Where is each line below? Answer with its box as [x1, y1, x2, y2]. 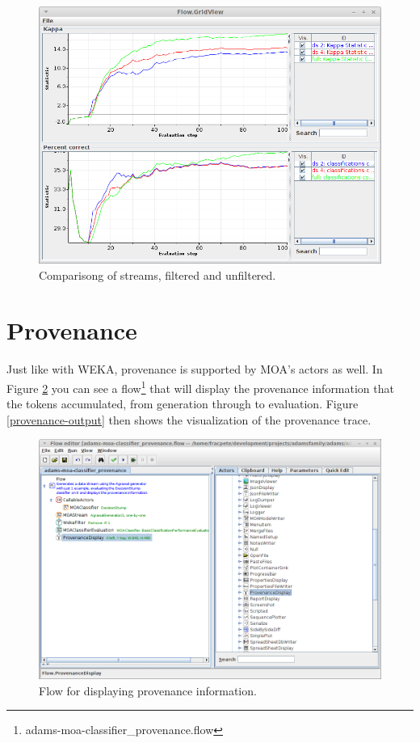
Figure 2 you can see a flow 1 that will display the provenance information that [6, 377, 394, 396]
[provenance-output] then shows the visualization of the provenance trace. [6, 411, 372, 428]
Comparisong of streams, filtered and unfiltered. [39, 266, 276, 283]
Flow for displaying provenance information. [39, 682, 257, 699]
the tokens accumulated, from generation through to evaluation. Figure [6, 395, 359, 412]
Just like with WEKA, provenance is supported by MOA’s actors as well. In [6, 361, 383, 378]
